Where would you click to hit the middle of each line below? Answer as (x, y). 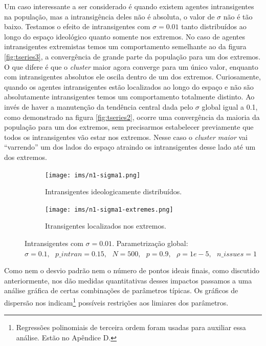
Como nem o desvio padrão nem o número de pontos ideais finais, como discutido (132, 270)
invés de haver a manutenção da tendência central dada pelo (99, 106)
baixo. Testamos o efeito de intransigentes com (77, 26)
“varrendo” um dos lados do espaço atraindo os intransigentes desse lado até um (130, 147)
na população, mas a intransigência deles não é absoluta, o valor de (109, 16)
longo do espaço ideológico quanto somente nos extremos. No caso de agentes (125, 36)
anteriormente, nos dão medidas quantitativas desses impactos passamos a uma (128, 280)
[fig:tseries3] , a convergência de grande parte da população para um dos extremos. (132, 56)
